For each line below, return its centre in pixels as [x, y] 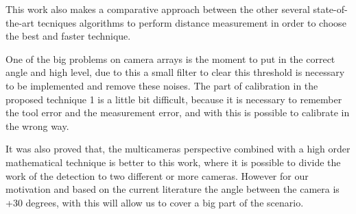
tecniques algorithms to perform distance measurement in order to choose [192, 22]
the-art [20, 22]
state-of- [330, 9]
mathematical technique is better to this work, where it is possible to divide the [173, 162]
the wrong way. [37, 125]
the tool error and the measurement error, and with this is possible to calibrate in [178, 112]
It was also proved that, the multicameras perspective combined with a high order [178, 149]
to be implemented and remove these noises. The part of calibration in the [162, 85]
